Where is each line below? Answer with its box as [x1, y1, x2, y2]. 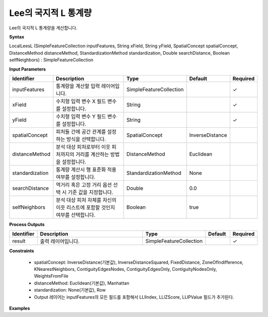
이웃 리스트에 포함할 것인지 [56, 204, 115, 211]
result [12, 238, 26, 244]
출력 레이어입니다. [40, 238, 80, 245]
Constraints [9, 248, 34, 254]
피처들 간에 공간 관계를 [56, 128, 106, 135]
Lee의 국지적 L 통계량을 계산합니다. [9, 25, 78, 31]
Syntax [9, 34, 24, 40]
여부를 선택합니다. [56, 211, 96, 218]
